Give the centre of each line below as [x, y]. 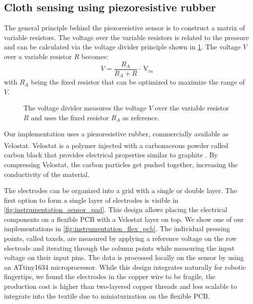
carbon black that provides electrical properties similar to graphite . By [111, 155]
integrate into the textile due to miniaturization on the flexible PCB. [107, 295]
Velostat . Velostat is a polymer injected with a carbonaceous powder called [116, 145]
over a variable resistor [38, 56]
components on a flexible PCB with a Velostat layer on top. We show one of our [124, 219]
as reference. [141, 117]
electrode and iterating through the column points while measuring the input [119, 248]
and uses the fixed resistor [70, 117]
